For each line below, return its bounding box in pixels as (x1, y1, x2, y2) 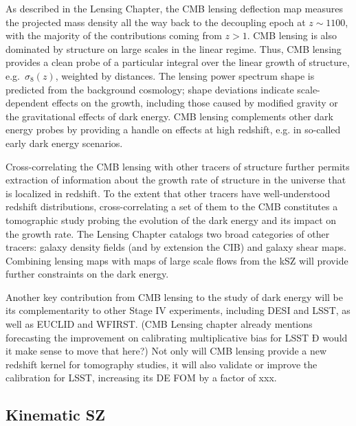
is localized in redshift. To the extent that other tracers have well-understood (5, 186, 331, 200)
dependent (5, 96, 49, 110)
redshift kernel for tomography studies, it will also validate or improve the (5, 357, 318, 371)
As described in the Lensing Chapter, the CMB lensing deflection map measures (5, 1, 343, 15)
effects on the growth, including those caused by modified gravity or (52, 96, 338, 110)
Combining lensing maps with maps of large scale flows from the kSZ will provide (5, 253, 348, 267)
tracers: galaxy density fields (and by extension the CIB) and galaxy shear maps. (5, 240, 346, 254)
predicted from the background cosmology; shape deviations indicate (5, 82, 294, 96)
